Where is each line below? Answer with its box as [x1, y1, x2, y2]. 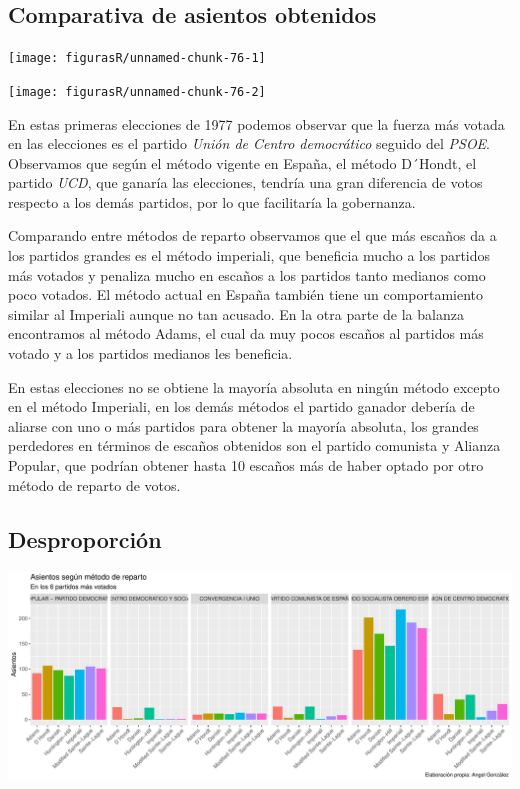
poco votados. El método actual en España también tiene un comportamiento [8, 284, 484, 305]
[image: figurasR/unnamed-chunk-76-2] [8, 84, 266, 99]
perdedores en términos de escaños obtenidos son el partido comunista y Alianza [8, 435, 501, 456]
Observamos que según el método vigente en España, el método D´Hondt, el [8, 152, 477, 173]
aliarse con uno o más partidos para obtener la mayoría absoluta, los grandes [8, 415, 479, 436]
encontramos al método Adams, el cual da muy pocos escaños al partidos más [8, 323, 484, 344]
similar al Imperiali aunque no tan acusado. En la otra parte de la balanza [8, 303, 464, 324]
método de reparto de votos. [8, 474, 181, 495]
